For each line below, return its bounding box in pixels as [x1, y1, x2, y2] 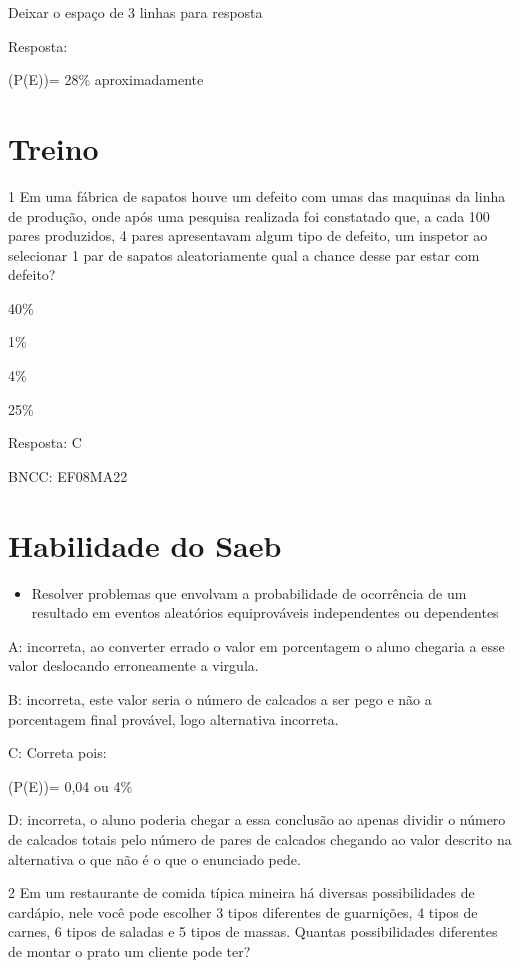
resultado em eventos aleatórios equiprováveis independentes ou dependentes [31, 602, 499, 623]
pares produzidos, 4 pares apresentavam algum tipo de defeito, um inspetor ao [8, 225, 488, 246]
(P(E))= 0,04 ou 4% [8, 775, 133, 796]
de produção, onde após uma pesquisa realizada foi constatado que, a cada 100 [8, 205, 490, 226]
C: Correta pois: [8, 742, 107, 763]
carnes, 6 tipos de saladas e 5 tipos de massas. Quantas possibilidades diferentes [8, 921, 498, 942]
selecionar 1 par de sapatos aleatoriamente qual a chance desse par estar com [8, 244, 480, 265]
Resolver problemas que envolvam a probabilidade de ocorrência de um [31, 582, 467, 603]
